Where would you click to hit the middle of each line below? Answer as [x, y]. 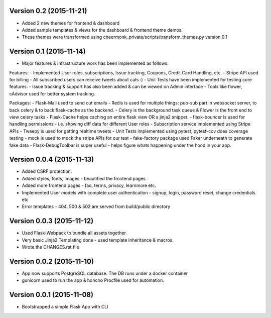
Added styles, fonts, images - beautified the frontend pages [84, 178]
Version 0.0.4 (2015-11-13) [52, 160]
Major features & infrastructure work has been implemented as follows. [95, 63]
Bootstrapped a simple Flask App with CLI [65, 307]
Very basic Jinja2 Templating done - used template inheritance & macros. [98, 240]
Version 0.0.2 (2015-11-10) [51, 261]
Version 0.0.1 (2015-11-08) [51, 295]
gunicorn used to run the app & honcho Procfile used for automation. [93, 280]
